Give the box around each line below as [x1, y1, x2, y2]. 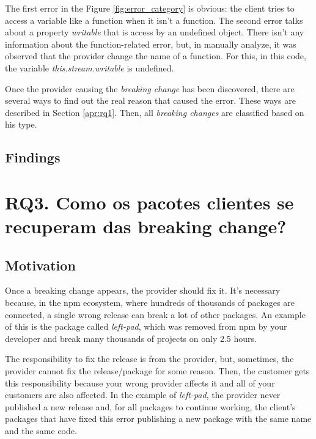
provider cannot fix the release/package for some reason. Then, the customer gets [5, 365, 310, 377]
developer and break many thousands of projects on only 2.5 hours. [5, 332, 257, 344]
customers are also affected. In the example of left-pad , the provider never [5, 388, 281, 401]
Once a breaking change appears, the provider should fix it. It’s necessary [5, 284, 281, 297]
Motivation [5, 255, 76, 274]
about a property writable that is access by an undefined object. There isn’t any [5, 26, 304, 38]
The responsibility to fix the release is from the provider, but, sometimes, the [5, 352, 294, 365]
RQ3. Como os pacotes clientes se [5, 189, 294, 214]
